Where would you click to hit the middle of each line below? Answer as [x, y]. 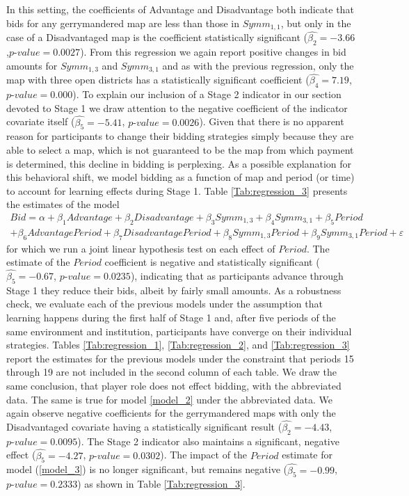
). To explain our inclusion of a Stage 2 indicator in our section [207, 94]
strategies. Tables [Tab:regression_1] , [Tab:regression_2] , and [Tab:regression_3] [178, 345]
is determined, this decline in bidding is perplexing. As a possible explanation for [179, 163]
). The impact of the [204, 455]
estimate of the [38, 262]
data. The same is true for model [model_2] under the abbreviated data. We [169, 399]
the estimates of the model [63, 204]
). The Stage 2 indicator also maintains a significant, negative [208, 441]
